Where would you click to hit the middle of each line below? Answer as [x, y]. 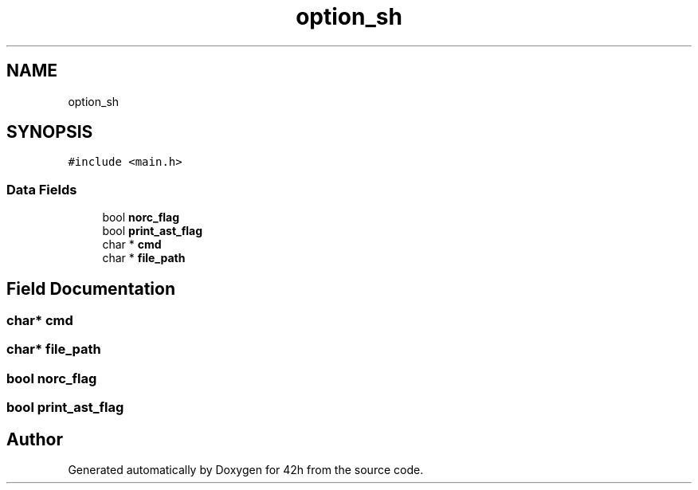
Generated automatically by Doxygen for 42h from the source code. [246, 470]
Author [35, 439]
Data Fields [42, 189]
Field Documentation [91, 288]
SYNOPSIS [50, 132]
